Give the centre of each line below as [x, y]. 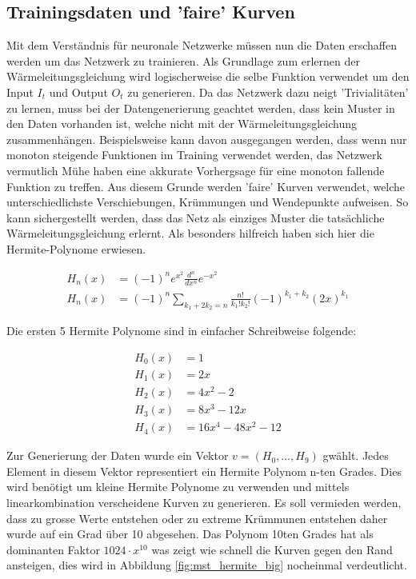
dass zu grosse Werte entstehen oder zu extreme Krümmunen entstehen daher [197, 518]
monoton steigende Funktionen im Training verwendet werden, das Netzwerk [194, 155]
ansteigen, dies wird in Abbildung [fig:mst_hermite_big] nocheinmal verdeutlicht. [207, 565]
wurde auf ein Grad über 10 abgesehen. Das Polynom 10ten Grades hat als [190, 534]
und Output [78, 92]
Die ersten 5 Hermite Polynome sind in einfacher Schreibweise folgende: [182, 331]
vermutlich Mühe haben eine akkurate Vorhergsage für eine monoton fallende [196, 170]
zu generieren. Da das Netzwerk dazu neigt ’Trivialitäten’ [268, 92]
